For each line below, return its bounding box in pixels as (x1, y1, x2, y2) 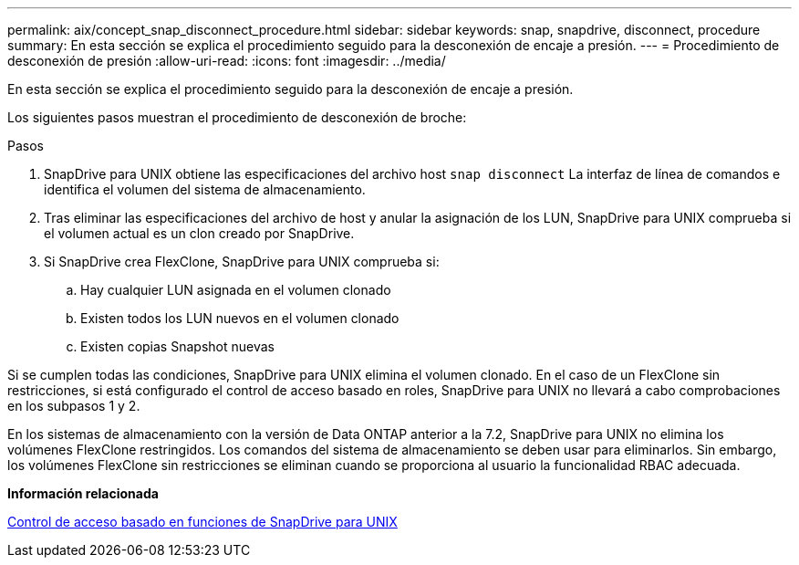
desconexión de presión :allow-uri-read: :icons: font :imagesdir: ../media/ (7, 53, 446, 68)
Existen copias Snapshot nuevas (80, 339, 275, 354)
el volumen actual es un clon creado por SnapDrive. (44, 225, 355, 241)
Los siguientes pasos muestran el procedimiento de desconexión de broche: (7, 110, 467, 125)
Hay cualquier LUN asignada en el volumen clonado (80, 282, 391, 298)
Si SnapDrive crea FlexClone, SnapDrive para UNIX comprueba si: (44, 254, 440, 269)
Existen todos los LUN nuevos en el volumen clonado (80, 310, 399, 326)
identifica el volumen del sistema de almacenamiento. (44, 182, 366, 197)
